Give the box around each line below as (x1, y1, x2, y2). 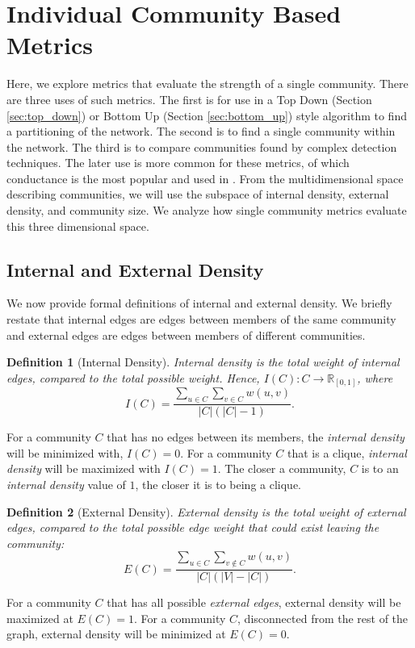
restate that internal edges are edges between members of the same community (6, 311, 396, 328)
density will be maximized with (6, 460, 161, 477)
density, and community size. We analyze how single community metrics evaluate (6, 202, 407, 219)
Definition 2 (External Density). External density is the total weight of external (6, 503, 406, 520)
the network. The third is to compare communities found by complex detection (6, 138, 397, 155)
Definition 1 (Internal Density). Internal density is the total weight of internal (6, 353, 400, 370)
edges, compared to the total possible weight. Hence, (6, 369, 260, 386)
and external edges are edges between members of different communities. (6, 326, 366, 343)
